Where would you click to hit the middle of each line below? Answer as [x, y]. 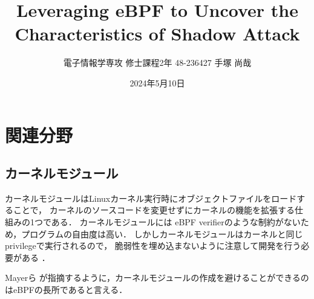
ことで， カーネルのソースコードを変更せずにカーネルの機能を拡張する [154, 210]
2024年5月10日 [157, 82]
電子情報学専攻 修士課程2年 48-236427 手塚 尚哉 [157, 63]
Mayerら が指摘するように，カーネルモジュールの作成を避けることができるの [157, 278]
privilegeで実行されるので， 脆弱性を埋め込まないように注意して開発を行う [153, 246]
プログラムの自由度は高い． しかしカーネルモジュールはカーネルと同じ [162, 233]
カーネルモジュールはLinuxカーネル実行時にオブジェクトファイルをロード [151, 198]
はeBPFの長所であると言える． [66, 290]
